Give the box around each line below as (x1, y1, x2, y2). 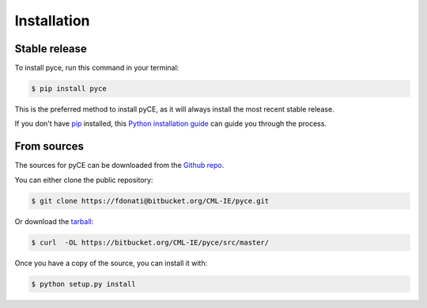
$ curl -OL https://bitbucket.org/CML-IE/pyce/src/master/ (31, 238, 270, 247)
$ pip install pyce (31, 84, 107, 93)
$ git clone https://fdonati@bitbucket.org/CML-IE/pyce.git (31, 196, 270, 205)
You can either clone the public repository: (14, 175, 153, 184)
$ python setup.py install (31, 279, 136, 288)
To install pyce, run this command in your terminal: (14, 63, 179, 73)
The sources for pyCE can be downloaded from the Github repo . (14, 161, 225, 170)
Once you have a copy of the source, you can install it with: (14, 258, 208, 268)
